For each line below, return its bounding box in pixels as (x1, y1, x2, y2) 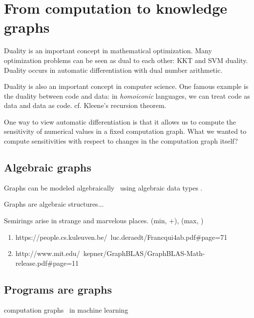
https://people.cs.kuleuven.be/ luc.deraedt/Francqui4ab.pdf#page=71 (15, 232, 228, 242)
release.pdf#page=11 (15, 257, 79, 268)
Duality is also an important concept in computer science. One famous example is (4, 81, 249, 91)
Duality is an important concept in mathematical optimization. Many (4, 45, 212, 56)
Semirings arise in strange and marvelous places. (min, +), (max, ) (4, 215, 204, 226)
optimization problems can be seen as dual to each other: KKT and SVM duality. (4, 55, 248, 65)
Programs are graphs (4, 281, 112, 297)
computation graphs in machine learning (4, 304, 128, 315)
